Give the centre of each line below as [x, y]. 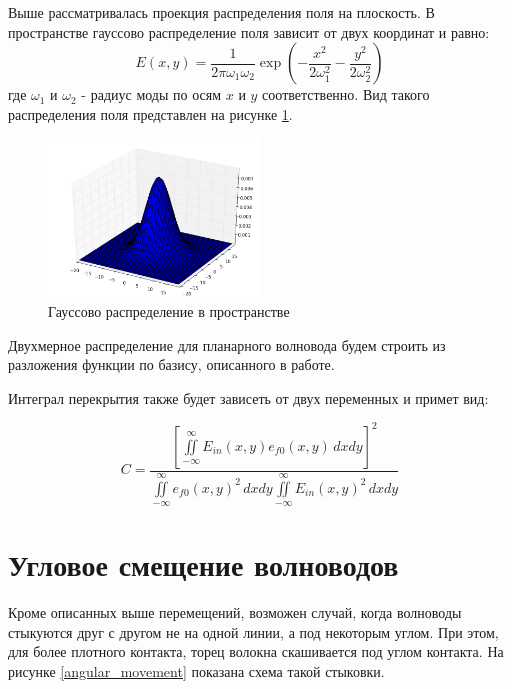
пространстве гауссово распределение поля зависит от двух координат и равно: [249, 31]
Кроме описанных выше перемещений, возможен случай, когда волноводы [235, 612]
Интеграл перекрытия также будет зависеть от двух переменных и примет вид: [248, 397]
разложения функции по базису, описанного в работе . [171, 364]
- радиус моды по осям [151, 94]
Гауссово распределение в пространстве [169, 310]
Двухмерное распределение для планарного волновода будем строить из [227, 344]
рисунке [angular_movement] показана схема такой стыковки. [196, 670]
